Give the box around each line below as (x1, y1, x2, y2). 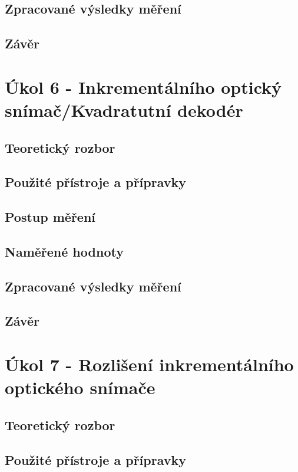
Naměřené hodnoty (5, 242, 124, 260)
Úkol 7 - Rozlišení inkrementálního (5, 352, 294, 376)
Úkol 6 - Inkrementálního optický (5, 74, 282, 99)
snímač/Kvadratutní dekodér (5, 97, 243, 122)
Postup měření (5, 208, 96, 226)
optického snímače (5, 375, 155, 399)
